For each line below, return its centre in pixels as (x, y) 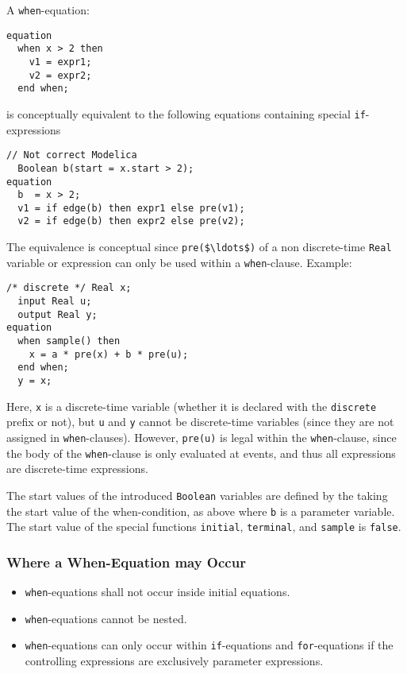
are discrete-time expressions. (77, 469)
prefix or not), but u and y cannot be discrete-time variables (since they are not (200, 422)
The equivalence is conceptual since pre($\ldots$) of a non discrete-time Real (199, 247)
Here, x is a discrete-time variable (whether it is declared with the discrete (192, 406)
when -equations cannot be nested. (106, 618)
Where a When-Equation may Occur (126, 562)
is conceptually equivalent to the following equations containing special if (186, 113)
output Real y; (58, 314)
